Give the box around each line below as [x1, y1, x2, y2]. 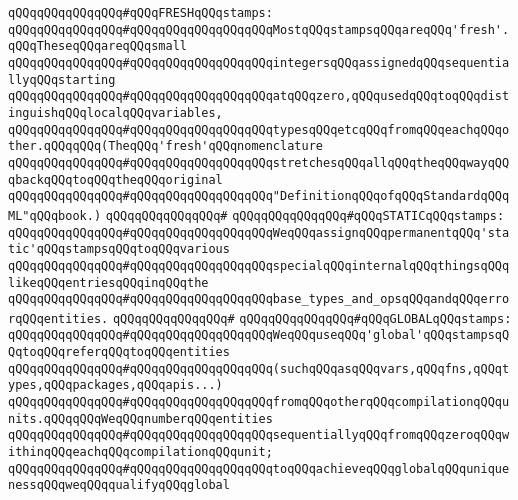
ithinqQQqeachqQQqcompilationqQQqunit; [8, 445, 273, 460]
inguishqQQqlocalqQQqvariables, [8, 105, 223, 120]
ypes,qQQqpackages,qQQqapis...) [8, 378, 223, 393]
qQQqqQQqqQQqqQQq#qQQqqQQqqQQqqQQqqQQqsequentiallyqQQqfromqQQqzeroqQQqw [8, 428, 510, 443]
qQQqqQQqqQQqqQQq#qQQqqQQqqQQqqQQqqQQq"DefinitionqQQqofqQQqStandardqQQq [8, 189, 510, 204]
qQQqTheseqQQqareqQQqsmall [8, 39, 187, 54]
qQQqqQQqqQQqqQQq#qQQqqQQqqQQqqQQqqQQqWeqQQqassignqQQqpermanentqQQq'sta [8, 225, 510, 240]
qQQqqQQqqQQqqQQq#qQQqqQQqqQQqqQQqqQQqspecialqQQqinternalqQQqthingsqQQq [8, 258, 510, 273]
